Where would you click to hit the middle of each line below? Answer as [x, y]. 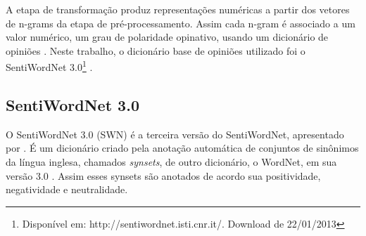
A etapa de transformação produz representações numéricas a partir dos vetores [178, 9]
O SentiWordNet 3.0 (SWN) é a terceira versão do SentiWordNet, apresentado [175, 134]
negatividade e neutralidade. [67, 189]
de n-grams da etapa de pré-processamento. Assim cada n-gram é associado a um [181, 23]
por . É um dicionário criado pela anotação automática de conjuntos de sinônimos [182, 148]
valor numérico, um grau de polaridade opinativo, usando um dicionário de [167, 37]
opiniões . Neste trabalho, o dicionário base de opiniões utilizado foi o [156, 50]
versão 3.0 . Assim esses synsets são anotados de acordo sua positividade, [163, 175]
